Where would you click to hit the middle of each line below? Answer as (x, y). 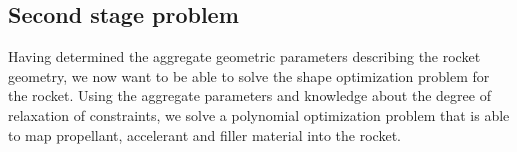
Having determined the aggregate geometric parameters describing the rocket (244, 56)
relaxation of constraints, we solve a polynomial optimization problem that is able (259, 114)
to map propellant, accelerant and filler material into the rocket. (204, 134)
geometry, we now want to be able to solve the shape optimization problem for (249, 75)
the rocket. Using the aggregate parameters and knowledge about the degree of (249, 95)
